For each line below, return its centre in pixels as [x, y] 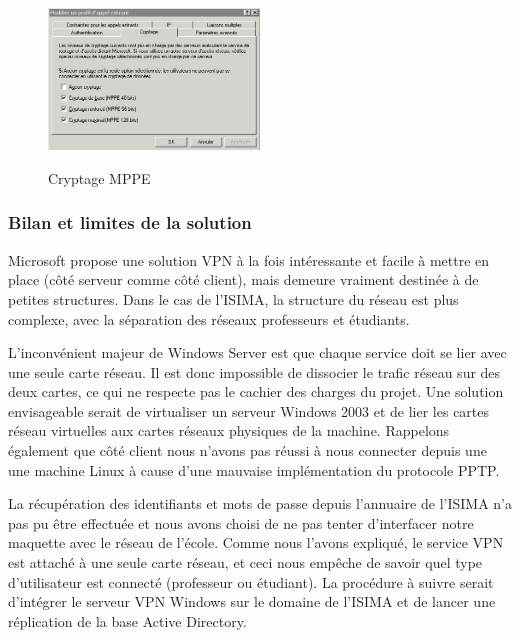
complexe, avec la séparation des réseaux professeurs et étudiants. [209, 318]
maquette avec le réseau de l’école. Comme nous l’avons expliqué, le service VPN [256, 542]
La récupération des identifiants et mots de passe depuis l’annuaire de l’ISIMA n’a [260, 503]
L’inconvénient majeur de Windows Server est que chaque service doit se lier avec [257, 352]
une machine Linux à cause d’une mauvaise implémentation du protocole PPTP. [254, 469]
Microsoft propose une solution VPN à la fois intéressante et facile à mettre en [249, 259]
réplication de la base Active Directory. [127, 620]
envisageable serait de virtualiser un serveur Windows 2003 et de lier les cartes [249, 410]
